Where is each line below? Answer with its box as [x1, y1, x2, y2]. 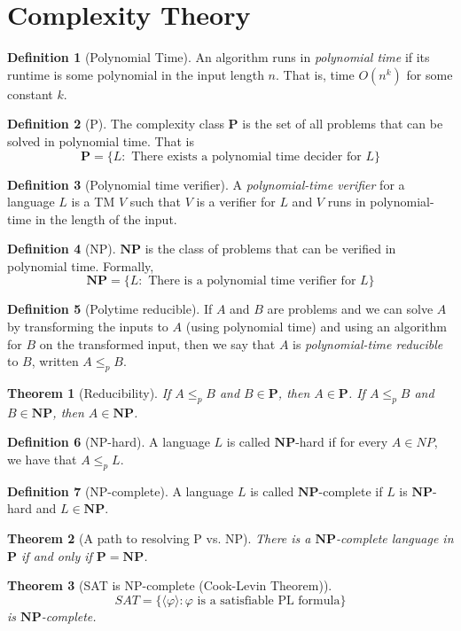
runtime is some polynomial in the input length [7, 65, 264, 83]
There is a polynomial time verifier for [148, 275, 356, 288]
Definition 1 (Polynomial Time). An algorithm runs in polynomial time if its [7, 48, 430, 66]
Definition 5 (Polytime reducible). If [7, 300, 213, 318]
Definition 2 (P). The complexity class [7, 114, 224, 133]
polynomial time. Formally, [7, 256, 154, 275]
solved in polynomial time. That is [7, 131, 194, 150]
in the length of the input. [35, 209, 177, 228]
